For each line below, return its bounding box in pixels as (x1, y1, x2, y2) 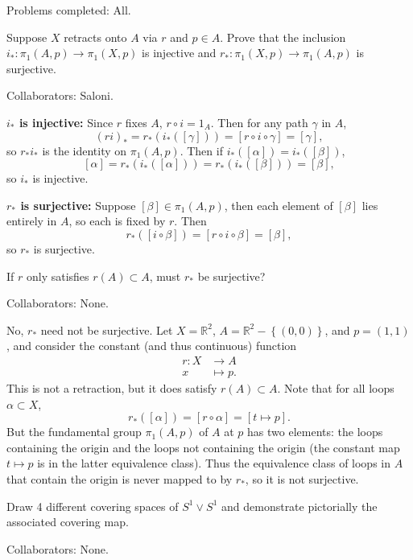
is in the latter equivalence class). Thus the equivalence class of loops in (37, 455, 390, 471)
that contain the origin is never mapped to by (6, 470, 233, 487)
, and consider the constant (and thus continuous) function (6, 337, 297, 354)
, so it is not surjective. (245, 470, 359, 487)
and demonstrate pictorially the (221, 497, 378, 514)
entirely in (6, 212, 57, 229)
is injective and (142, 44, 217, 61)
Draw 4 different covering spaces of (6, 497, 179, 514)
